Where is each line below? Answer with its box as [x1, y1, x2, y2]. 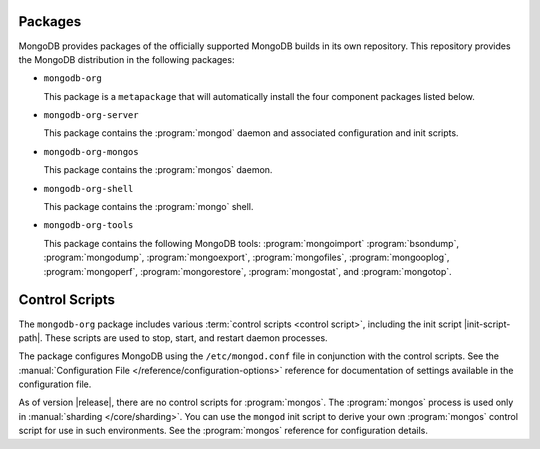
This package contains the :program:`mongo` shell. [43, 201, 254, 213]
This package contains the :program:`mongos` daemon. [43, 164, 273, 176]
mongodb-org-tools [43, 220, 134, 231]
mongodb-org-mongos [43, 146, 139, 157]
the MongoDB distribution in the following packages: [18, 53, 235, 65]
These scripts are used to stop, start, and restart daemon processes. [45, 331, 329, 344]
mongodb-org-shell [43, 183, 134, 194]
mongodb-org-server [43, 110, 139, 121]
